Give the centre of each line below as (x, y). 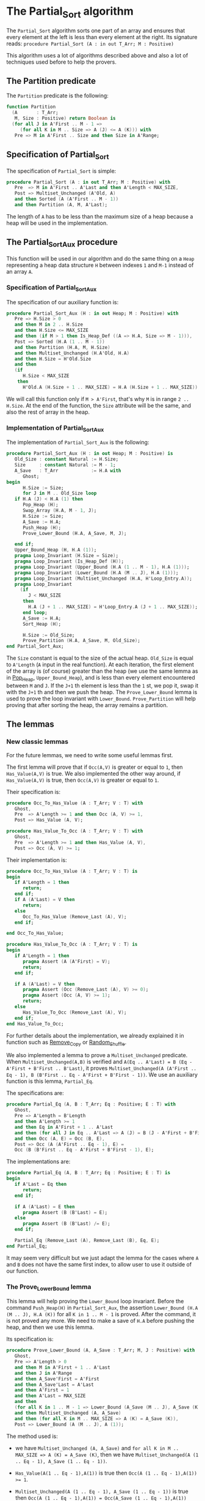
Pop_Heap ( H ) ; (41, 505)
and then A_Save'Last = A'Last (54, 1385)
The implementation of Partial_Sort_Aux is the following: (78, 443)
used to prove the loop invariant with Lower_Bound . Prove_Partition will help (101, 698)
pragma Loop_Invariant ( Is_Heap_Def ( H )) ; (69, 561)
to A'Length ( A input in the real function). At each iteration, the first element (100, 665)
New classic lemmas (38, 742)
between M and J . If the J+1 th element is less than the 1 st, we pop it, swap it (103, 686)
